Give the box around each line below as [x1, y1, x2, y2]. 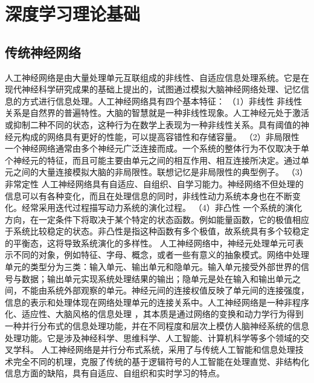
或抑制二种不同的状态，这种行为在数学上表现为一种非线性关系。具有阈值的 [5, 118, 301, 130]
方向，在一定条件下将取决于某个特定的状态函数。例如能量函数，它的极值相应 [5, 213, 309, 225]
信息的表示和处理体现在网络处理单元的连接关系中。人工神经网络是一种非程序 [5, 295, 309, 308]
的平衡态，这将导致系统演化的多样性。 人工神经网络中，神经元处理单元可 [5, 236, 295, 249]
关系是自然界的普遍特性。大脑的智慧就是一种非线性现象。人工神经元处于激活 [5, 106, 309, 119]
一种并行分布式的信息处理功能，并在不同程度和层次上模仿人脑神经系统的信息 [5, 320, 309, 332]
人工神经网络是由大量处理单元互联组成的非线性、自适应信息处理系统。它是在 [5, 71, 309, 83]
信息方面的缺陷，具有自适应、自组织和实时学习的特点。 [5, 367, 225, 379]
